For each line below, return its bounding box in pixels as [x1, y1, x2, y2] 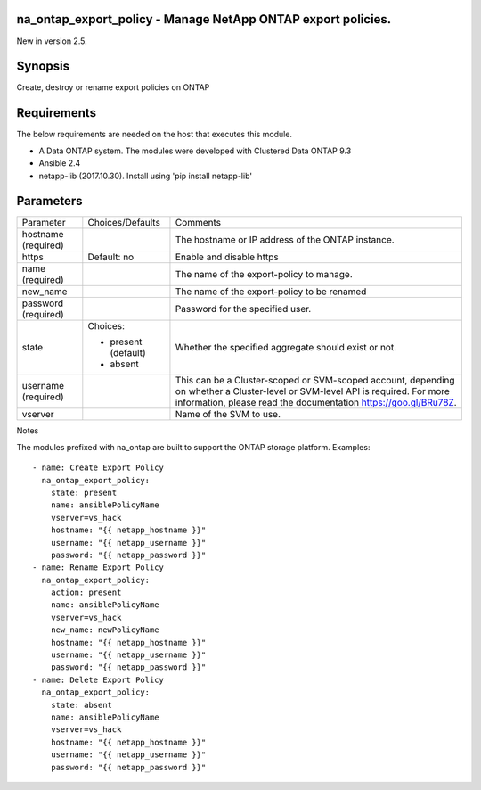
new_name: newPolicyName [50, 625, 159, 635]
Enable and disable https [175, 251, 280, 263]
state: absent [50, 700, 113, 710]
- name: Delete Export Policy [32, 674, 165, 685]
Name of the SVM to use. [175, 408, 281, 421]
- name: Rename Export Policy [32, 563, 165, 572]
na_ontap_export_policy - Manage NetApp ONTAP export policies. [16, 12, 392, 27]
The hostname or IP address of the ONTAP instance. [175, 234, 395, 246]
